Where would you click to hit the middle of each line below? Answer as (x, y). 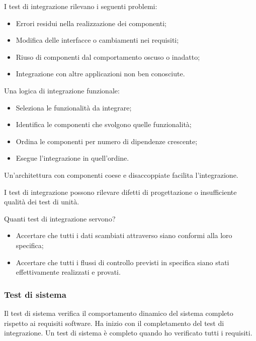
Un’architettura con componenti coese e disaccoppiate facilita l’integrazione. (121, 175)
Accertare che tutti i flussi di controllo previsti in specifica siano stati (122, 262)
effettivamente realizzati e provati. (68, 272)
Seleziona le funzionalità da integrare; (74, 107)
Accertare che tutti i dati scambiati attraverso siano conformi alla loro (124, 235)
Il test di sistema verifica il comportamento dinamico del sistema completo (119, 313)
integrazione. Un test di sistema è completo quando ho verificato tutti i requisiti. (128, 333)
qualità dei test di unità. (42, 202)
